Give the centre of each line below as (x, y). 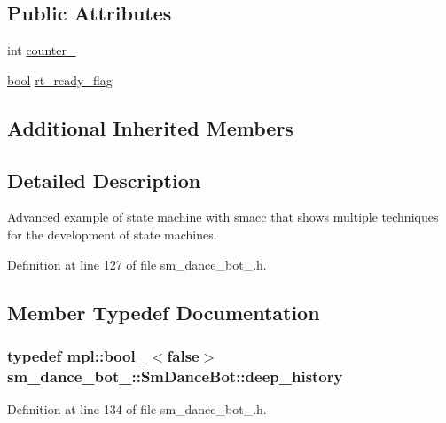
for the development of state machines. (112, 234)
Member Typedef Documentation (164, 312)
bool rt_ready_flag (60, 79)
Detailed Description (104, 180)
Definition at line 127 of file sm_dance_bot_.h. (137, 264)
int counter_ (42, 50)
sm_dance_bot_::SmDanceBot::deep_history (175, 376)
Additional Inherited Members (150, 127)
